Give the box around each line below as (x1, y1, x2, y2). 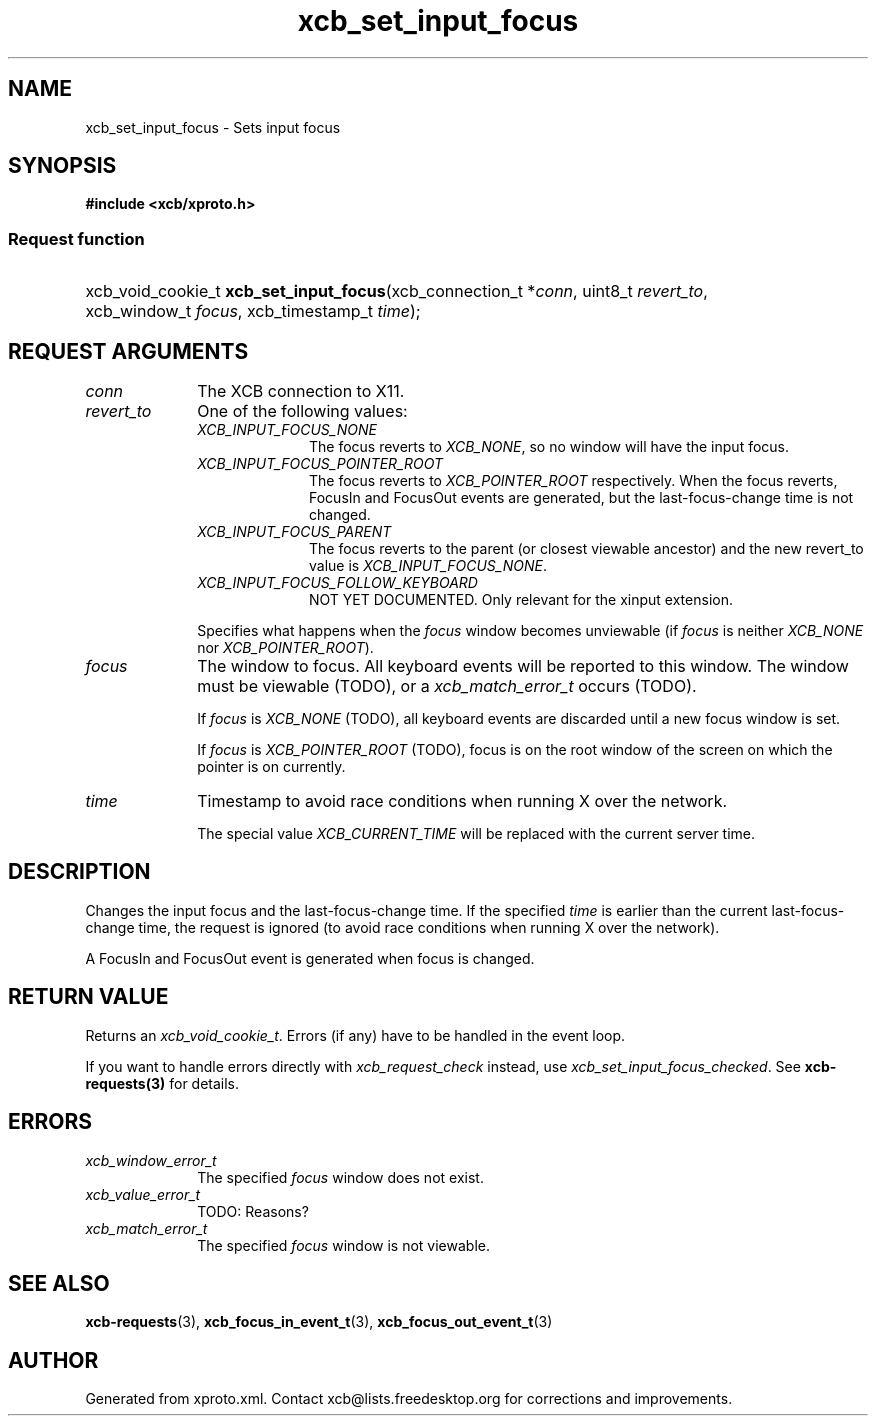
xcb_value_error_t (85, 1185, 201, 1203)
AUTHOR (8, 1347, 99, 1373)
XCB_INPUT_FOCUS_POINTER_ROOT (197, 455, 444, 473)
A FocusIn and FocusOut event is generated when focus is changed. (85, 949, 535, 967)
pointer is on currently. (197, 758, 346, 776)
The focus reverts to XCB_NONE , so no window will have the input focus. (309, 438, 790, 456)
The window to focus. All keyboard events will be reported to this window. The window (197, 656, 849, 677)
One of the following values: (197, 401, 408, 422)
